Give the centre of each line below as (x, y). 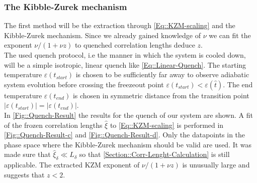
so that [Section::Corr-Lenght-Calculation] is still (154, 154)
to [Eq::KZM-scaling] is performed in (167, 125)
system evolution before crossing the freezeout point (84, 84)
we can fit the (230, 35)
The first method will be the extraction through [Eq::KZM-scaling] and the (120, 25)
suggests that (24, 174)
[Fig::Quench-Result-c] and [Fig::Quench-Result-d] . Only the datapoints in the (125, 135)
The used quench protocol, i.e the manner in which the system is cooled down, (125, 55)
